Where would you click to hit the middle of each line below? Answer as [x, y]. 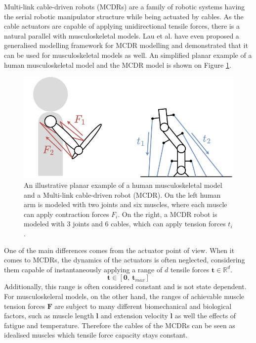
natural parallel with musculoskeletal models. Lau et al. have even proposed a [122, 35]
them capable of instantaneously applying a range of [83, 269]
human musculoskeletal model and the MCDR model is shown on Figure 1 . [118, 64]
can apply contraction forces [66, 214]
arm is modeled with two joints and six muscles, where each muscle [126, 204]
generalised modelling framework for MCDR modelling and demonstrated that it [126, 45]
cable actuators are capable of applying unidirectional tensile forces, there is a [122, 26]
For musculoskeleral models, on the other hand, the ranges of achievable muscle [124, 296]
